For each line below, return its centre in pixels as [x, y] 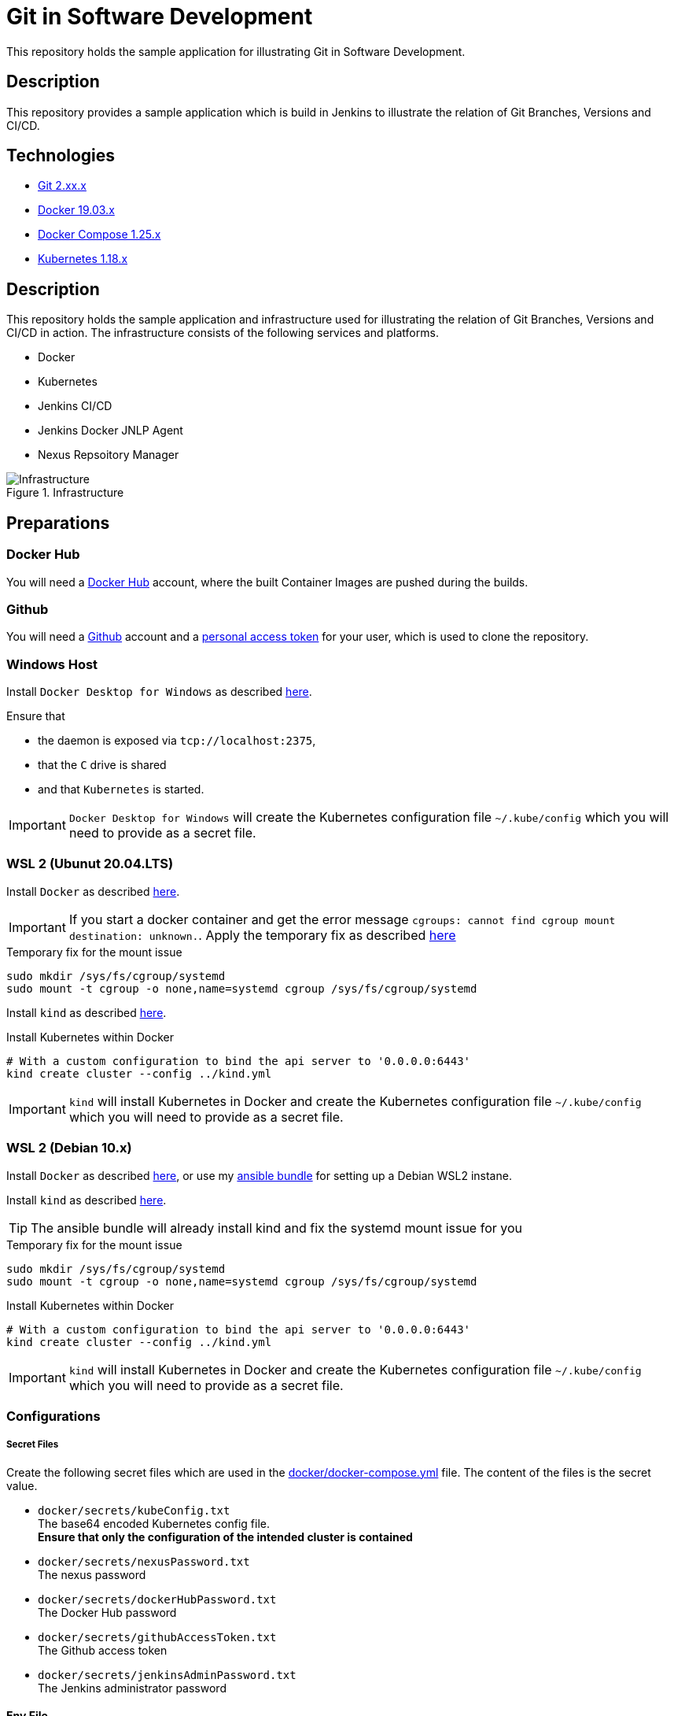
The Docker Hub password [107, 1612]
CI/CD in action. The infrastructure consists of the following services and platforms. [223, 333]
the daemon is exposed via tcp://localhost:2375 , [177, 740]
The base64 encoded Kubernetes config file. [154, 1523]
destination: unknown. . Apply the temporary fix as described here [262, 935]
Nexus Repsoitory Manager [109, 455]
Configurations [53, 1416]
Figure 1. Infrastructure [65, 493]
